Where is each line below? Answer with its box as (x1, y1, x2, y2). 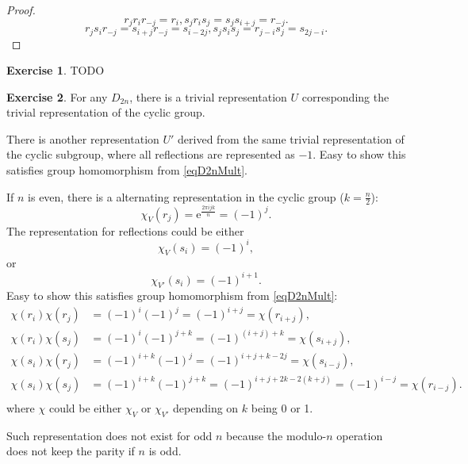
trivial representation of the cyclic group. (6, 104, 205, 121)
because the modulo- (226, 427, 327, 443)
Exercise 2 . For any (6, 88, 108, 105)
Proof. (6, 2, 36, 17)
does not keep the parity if (6, 443, 135, 459)
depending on (173, 399, 239, 416)
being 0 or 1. (251, 399, 313, 416)
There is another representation (6, 130, 159, 147)
